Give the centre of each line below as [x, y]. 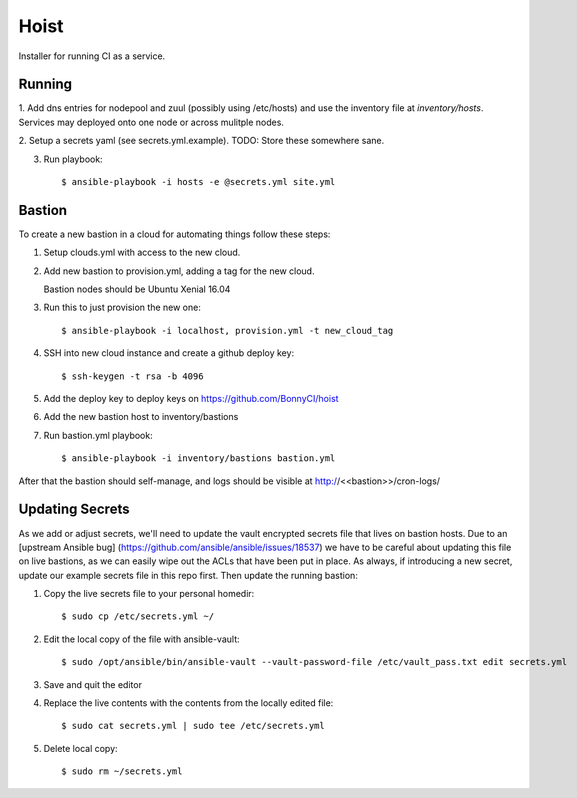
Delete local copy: [81, 748]
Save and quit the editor [92, 684]
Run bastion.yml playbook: [98, 435]
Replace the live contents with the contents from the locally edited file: [188, 703]
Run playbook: [73, 159]
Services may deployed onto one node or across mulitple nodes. [151, 122]
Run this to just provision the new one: [122, 307]
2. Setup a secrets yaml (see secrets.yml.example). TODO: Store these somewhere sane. [201, 141]
